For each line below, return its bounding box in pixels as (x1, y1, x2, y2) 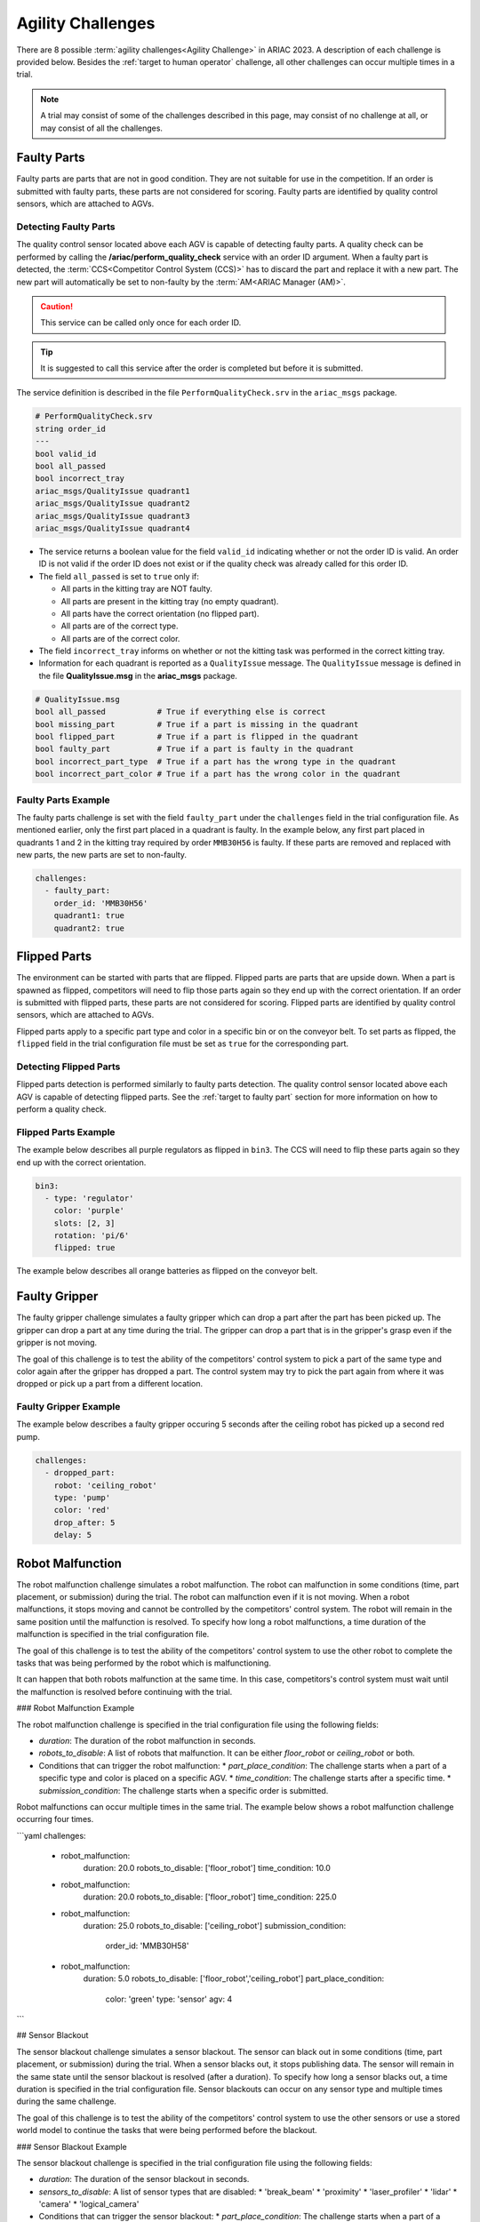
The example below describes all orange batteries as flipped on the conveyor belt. (16, 1266, 318, 1276)
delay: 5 (53, 1530, 92, 1540)
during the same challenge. (16, 2096, 117, 2106)
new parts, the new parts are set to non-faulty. (16, 850, 187, 860)
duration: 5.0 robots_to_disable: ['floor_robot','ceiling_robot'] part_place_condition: (83, 1973, 385, 1984)
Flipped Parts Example (16, 1125, 116, 1138)
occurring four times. (16, 1814, 94, 1825)
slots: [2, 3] (53, 1218, 116, 1228)
